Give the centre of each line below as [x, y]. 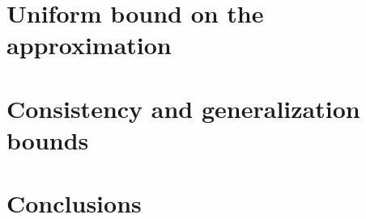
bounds [48, 139]
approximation [89, 45]
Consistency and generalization [183, 108]
